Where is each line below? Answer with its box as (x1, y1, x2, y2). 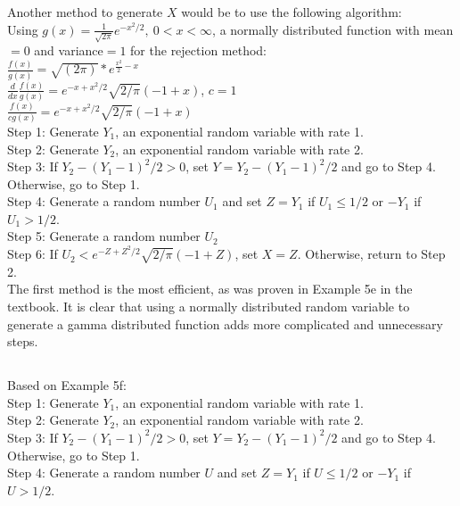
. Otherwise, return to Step (297, 245, 446, 263)
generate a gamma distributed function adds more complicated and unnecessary (7, 314, 443, 333)
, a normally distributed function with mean (212, 20, 454, 38)
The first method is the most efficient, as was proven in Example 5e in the (7, 279, 413, 298)
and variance (34, 41, 103, 60)
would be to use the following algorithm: (181, 3, 402, 21)
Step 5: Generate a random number (7, 227, 201, 245)
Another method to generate (7, 3, 163, 21)
